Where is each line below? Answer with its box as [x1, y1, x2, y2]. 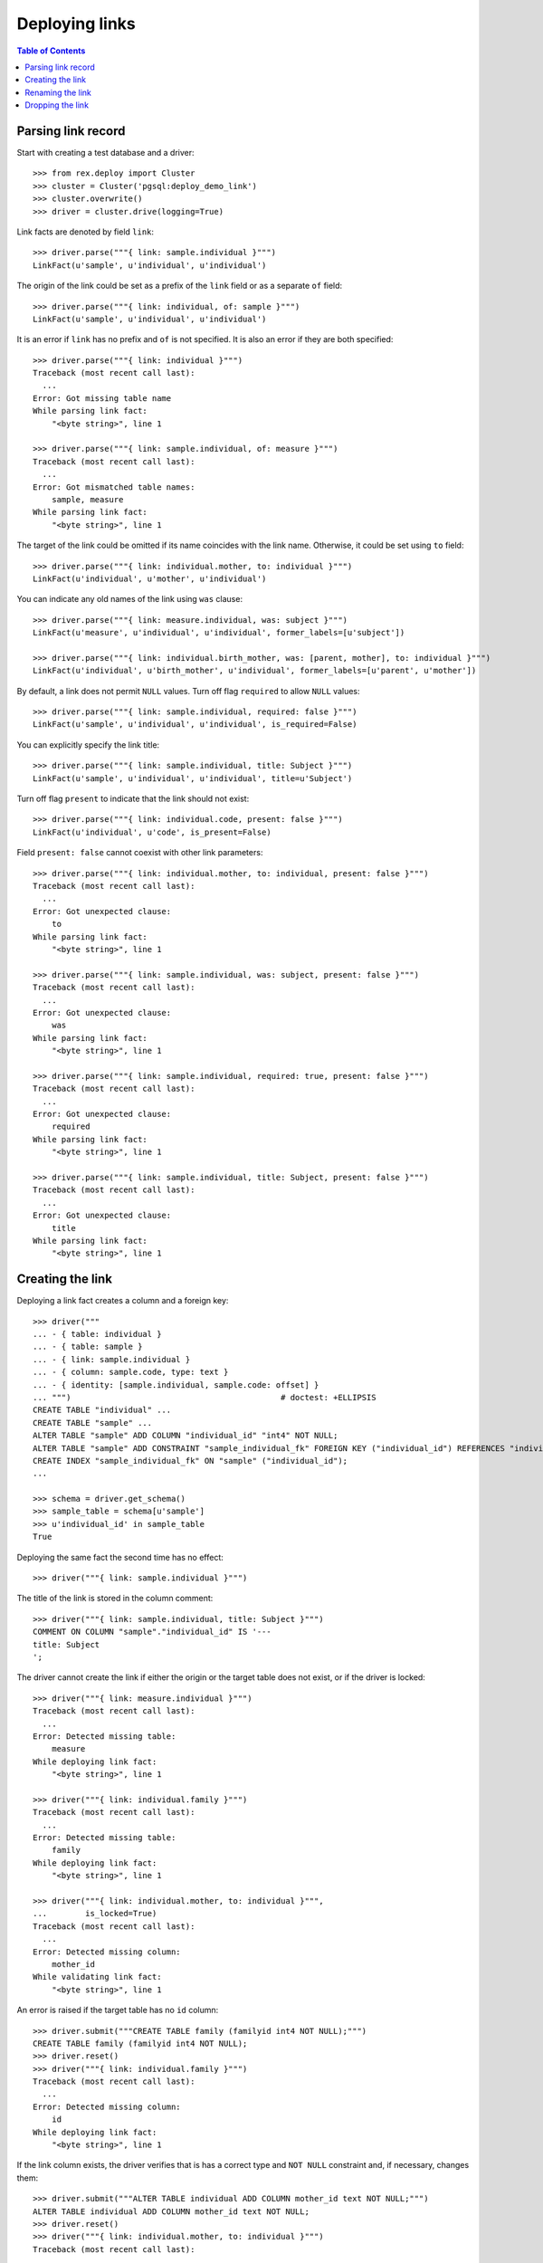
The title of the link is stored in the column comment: [16, 1593, 214, 1604]
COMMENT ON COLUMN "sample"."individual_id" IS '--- [33, 1627, 271, 1638]
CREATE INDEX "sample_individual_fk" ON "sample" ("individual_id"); [33, 1456, 348, 1466]
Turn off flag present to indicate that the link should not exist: [16, 793, 250, 805]
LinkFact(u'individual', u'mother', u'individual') [33, 573, 267, 584]
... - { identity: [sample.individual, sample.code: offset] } [33, 1380, 319, 1389]
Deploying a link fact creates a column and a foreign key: [16, 1295, 229, 1306]
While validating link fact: [33, 1972, 162, 1982]
